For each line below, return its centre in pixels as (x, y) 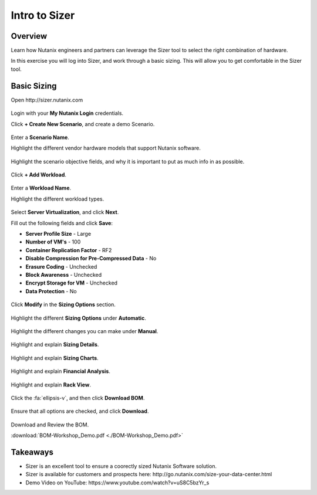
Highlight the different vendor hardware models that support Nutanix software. (106, 148)
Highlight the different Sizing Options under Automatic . (78, 318)
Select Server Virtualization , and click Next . (65, 212)
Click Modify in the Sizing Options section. (63, 304)
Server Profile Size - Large (58, 234)
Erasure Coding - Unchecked (61, 266)
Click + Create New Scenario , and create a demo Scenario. (83, 124)
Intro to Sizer (43, 15)
